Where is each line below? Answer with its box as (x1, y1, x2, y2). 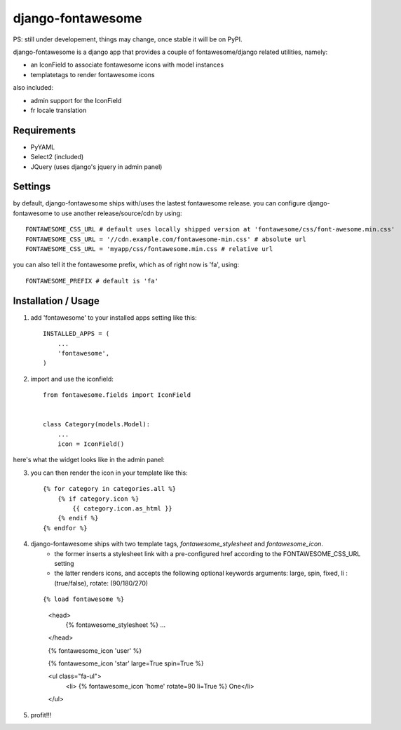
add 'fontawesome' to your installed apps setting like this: (30, 313, 198, 322)
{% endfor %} (43, 524, 88, 532)
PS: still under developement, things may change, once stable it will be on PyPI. (13, 35, 243, 43)
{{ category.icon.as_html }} (72, 504, 173, 512)
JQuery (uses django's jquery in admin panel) (30, 162, 163, 171)
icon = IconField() (57, 440, 125, 448)
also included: (13, 83, 54, 92)
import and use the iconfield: (30, 374, 114, 383)
